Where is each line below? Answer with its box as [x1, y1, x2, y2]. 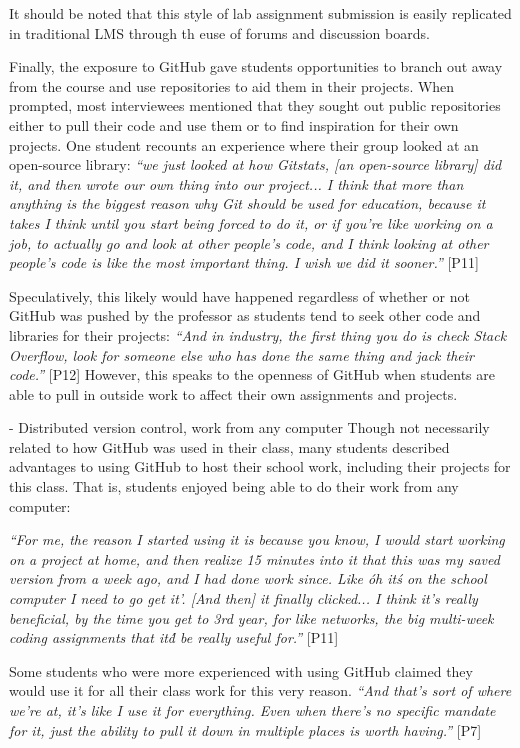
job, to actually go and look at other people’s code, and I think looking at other [9, 232, 489, 253]
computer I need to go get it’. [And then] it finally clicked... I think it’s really [9, 588, 478, 609]
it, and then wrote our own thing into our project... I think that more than [9, 173, 464, 194]
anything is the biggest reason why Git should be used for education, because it [9, 193, 486, 214]
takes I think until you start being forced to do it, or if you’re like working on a [9, 212, 493, 233]
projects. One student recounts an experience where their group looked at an [9, 134, 479, 155]
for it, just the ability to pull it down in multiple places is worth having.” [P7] [9, 719, 482, 740]
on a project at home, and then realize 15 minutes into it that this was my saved [9, 548, 500, 569]
